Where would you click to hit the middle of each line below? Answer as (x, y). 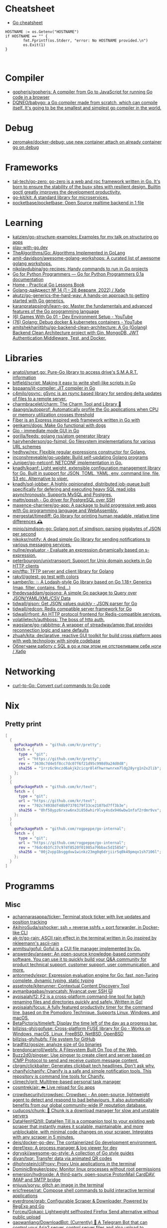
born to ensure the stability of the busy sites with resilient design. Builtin (86, 186)
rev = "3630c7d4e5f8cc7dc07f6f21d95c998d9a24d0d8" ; (73, 764)
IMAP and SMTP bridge (36, 1179)
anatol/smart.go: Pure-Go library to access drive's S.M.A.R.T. (75, 372)
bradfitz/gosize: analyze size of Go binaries (57, 1044)
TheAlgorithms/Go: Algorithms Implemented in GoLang (69, 253)
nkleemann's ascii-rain (36, 943)
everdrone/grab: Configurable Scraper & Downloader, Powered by (80, 1201)
